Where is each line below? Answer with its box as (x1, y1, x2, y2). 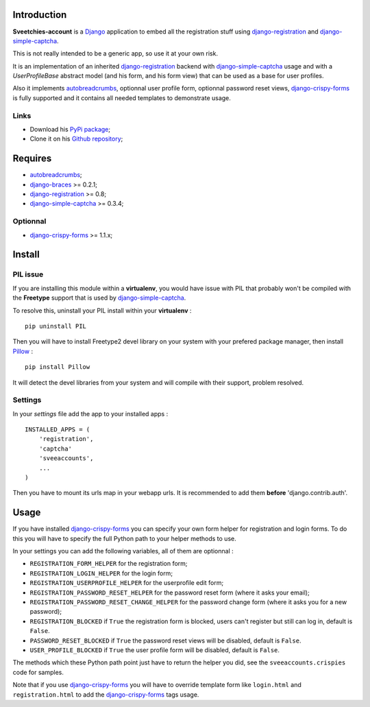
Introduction (12, 9, 67, 21)
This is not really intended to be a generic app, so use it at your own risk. (12, 49, 219, 58)
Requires (12, 153, 52, 165)
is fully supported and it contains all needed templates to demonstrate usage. (12, 93, 231, 102)
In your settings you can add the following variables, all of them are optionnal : (12, 547, 234, 555)
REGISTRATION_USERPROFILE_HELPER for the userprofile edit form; (29, 579, 224, 587)
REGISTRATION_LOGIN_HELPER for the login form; (29, 569, 173, 577)
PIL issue (12, 269, 44, 279)
